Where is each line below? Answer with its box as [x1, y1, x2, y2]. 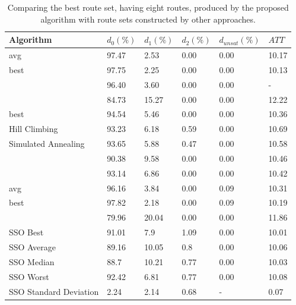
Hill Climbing [9, 122, 58, 135]
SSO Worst [9, 270, 49, 282]
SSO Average [9, 241, 56, 253]
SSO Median [9, 255, 55, 268]
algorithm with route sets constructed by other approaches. [40, 12, 256, 25]
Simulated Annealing [9, 137, 85, 150]
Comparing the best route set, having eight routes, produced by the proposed [7, 1, 289, 13]
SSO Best [9, 226, 44, 238]
